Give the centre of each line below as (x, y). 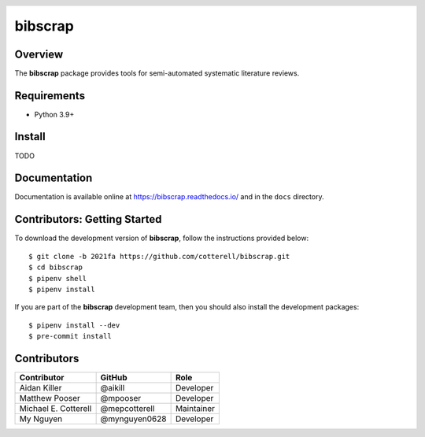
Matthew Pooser (50, 398)
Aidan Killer (41, 387)
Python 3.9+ (54, 114)
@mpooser (121, 398)
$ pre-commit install (70, 336)
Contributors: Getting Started (88, 219)
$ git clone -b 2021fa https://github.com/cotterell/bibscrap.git (159, 256)
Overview (39, 54)
